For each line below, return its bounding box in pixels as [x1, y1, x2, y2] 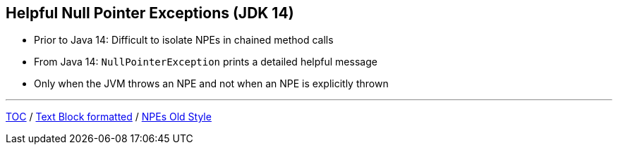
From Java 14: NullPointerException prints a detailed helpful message [34, 56, 377, 68]
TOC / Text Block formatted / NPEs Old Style [6, 111, 212, 123]
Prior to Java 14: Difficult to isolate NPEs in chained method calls [34, 34, 334, 46]
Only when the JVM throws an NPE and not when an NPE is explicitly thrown [34, 77, 389, 90]
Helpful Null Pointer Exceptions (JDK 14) [6, 4, 294, 22]
